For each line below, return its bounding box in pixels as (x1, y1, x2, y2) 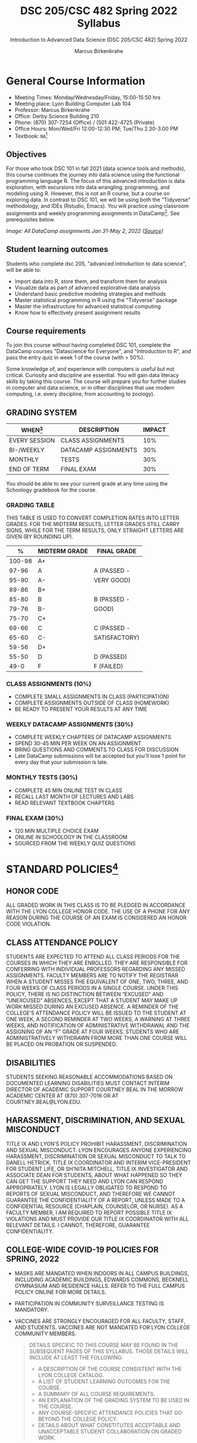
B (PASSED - (94, 595, 131, 603)
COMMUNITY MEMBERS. (14, 1330, 76, 1337)
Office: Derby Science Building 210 (14, 112, 99, 119)
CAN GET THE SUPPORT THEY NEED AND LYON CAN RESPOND (6, 1178, 163, 1185)
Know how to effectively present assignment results (14, 309, 141, 316)
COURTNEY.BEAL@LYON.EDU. (6, 1099, 82, 1106)
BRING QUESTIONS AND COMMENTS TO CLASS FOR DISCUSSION (14, 746, 179, 753)
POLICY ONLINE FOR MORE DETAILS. (14, 1288, 106, 1295)
